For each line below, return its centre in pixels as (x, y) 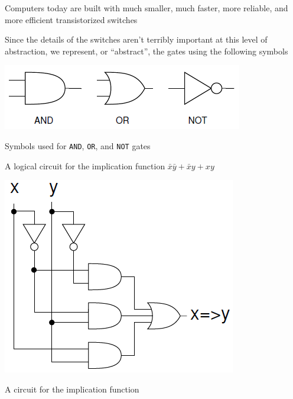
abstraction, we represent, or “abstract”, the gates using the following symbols (146, 51)
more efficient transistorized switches (71, 19)
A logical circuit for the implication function (85, 165)
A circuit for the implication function (72, 389)
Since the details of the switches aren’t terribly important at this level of (136, 39)
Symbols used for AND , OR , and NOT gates (78, 145)
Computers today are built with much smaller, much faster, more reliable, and (146, 8)
